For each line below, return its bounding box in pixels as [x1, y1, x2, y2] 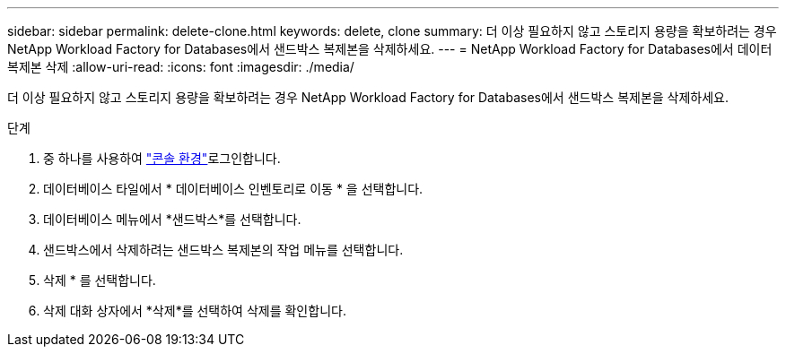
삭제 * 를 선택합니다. [43, 272, 156, 288]
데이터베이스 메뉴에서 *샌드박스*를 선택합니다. [43, 212, 301, 227]
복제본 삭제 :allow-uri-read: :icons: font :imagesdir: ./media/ [7, 59, 354, 74]
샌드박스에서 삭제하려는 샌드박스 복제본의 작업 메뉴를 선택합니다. [43, 242, 404, 257]
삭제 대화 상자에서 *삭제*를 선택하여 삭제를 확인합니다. [43, 303, 346, 318]
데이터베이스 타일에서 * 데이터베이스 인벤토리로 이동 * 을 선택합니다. [43, 181, 424, 196]
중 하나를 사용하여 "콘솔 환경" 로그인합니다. [43, 151, 281, 166]
